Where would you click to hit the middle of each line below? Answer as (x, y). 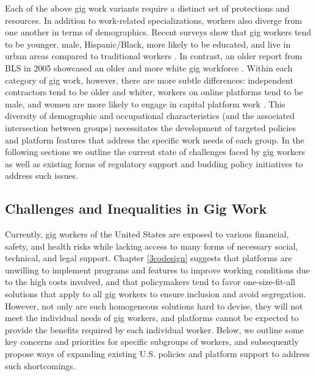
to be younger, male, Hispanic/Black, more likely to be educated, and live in (148, 44)
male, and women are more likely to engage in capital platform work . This (145, 103)
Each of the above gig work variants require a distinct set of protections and (147, 8)
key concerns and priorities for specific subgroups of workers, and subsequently (152, 342)
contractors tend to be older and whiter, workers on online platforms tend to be (154, 92)
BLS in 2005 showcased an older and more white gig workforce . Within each (149, 67)
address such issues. (41, 175)
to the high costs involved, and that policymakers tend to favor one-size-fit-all (150, 282)
